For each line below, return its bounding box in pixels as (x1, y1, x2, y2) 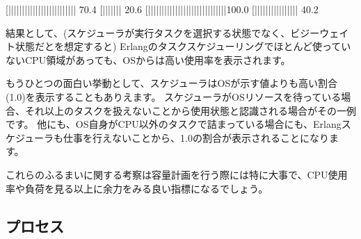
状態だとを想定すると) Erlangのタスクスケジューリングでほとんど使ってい (15, 39, 351, 53)
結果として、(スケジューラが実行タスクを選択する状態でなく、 (6, 25, 291, 40)
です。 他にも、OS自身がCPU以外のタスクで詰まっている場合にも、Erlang (6, 117, 342, 131)
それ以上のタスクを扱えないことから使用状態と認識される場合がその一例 (24, 103, 356, 117)
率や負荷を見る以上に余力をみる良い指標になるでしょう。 (6, 181, 268, 195)
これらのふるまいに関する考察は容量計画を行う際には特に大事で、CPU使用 (6, 167, 348, 181)
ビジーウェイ (290, 25, 349, 40)
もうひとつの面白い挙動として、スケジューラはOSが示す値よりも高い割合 (6, 76, 337, 90)
